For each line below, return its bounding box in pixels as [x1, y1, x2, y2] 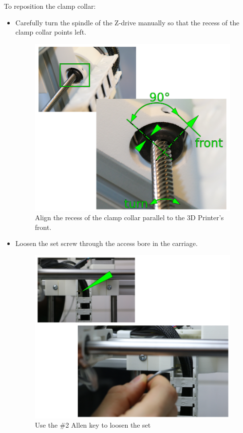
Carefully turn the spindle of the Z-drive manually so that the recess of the [15, 17, 240, 27]
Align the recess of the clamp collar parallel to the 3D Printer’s [35, 212, 224, 223]
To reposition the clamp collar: [4, 1, 96, 11]
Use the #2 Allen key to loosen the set [35, 420, 151, 430]
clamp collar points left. [15, 27, 86, 37]
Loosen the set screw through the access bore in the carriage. [15, 238, 198, 248]
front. [35, 222, 52, 232]
